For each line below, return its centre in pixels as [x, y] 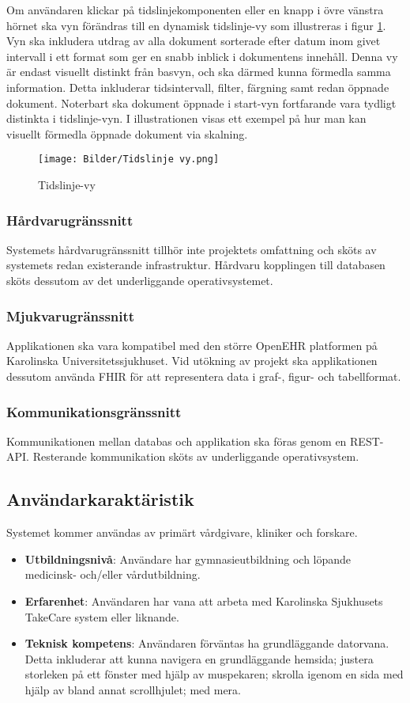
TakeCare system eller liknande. [102, 616]
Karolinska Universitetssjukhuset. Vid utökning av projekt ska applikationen [192, 361]
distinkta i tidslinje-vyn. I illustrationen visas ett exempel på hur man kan [186, 118]
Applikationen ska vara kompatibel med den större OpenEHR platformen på [192, 345]
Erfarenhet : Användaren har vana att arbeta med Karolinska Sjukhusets [204, 600]
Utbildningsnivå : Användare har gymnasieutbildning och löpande [188, 559]
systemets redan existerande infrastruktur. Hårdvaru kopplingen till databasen [196, 265]
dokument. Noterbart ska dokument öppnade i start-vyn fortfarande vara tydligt [201, 103]
